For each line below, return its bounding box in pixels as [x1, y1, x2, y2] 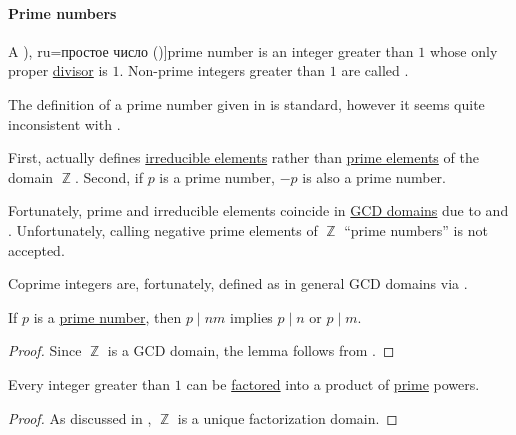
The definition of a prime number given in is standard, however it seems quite [8, 93, 485, 114]
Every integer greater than [8, 373, 171, 394]
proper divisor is [8, 60, 108, 81]
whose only [429, 40, 498, 61]
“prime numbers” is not [344, 219, 488, 240]
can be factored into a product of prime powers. [186, 373, 480, 394]
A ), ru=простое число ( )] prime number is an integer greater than [8, 40, 414, 61]
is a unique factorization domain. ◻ [177, 407, 398, 428]
